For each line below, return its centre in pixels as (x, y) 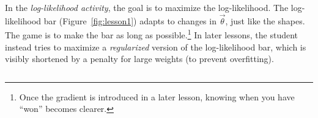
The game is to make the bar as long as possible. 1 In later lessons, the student (152, 34)
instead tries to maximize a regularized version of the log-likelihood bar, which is (156, 47)
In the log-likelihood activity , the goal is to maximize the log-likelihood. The (147, 7)
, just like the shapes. (265, 20)
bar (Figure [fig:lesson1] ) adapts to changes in (130, 20)
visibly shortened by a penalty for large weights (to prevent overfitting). (139, 59)
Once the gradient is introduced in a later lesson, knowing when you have (157, 96)
